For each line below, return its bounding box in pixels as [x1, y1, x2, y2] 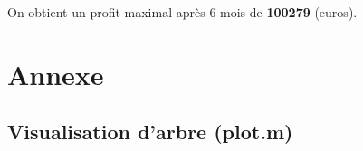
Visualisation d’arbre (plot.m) [7, 118, 293, 146]
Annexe [7, 55, 104, 92]
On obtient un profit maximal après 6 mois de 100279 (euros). [7, 3, 358, 21]
